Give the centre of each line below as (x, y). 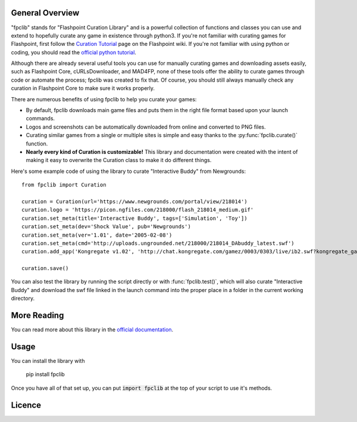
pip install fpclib (45, 374)
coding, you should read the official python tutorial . (74, 52)
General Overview (45, 13)
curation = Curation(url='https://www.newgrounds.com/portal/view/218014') (134, 201)
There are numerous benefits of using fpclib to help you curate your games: (104, 99)
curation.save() (45, 269)
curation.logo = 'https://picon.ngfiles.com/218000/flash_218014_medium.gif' (138, 210)
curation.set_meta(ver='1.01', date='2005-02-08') (97, 235)
